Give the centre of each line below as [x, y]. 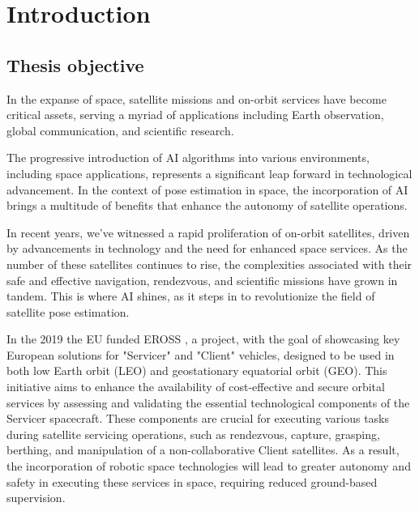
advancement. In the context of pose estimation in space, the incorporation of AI [207, 189]
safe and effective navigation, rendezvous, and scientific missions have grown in [202, 280]
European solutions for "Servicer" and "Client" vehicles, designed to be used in [201, 354]
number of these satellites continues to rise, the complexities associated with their [209, 264]
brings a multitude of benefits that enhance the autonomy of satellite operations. [207, 205]
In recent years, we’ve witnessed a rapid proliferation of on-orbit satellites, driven [208, 232]
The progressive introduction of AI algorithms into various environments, [188, 158]
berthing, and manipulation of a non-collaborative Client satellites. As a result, [203, 450]
